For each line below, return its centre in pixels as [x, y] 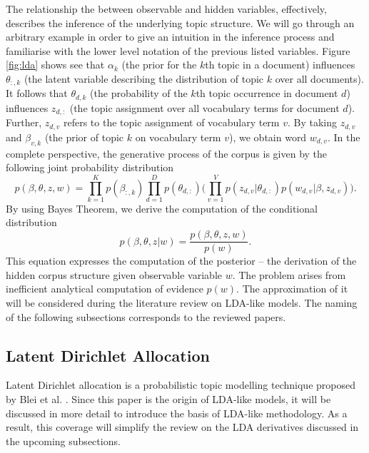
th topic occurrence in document [267, 93]
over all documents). [319, 78]
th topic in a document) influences [280, 65]
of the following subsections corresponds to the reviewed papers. [146, 316]
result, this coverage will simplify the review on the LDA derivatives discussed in [182, 427]
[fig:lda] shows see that [55, 65]
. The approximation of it [292, 289]
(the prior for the [159, 65]
